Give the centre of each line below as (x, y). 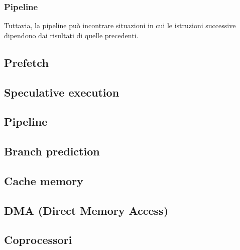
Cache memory (44, 180)
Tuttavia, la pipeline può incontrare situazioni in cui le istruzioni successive (120, 25)
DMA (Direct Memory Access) (86, 210)
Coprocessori (38, 240)
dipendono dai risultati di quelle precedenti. (71, 35)
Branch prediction (52, 151)
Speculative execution (62, 92)
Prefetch (26, 62)
